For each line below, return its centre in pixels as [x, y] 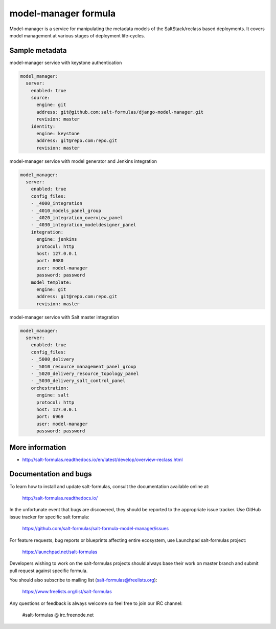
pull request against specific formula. [49, 571]
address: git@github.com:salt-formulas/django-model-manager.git [120, 112]
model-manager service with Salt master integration [64, 317]
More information [38, 447]
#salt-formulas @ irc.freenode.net [58, 615]
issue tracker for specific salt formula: [49, 517]
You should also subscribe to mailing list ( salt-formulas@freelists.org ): [83, 580]
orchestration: [50, 388]
